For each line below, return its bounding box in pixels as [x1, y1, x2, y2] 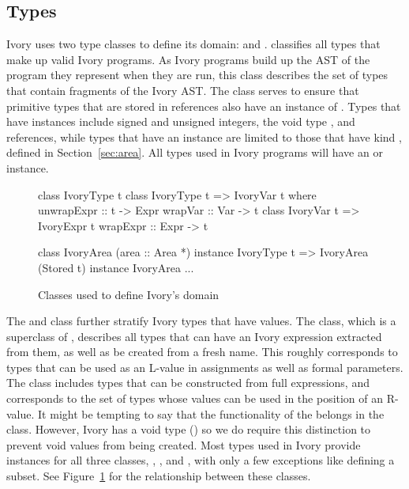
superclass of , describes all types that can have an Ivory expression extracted [6, 328, 382, 344]
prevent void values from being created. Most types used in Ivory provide [6, 436, 361, 453]
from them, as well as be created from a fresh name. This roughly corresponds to [6, 343, 398, 360]
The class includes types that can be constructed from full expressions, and [6, 374, 370, 391]
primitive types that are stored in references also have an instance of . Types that [6, 97, 401, 114]
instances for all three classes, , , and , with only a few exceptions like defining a [6, 452, 395, 468]
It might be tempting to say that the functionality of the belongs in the [38, 405, 385, 422]
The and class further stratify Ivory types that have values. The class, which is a [6, 313, 396, 329]
